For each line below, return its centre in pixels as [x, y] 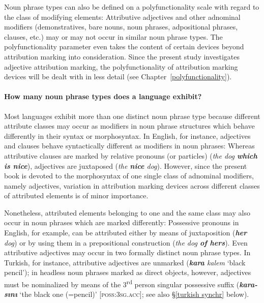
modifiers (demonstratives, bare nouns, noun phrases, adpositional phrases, [121, 27]
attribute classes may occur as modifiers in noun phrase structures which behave [129, 126]
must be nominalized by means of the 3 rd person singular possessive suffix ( [122, 283]
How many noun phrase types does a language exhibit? [103, 96]
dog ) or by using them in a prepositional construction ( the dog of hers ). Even [126, 242]
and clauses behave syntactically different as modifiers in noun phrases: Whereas [129, 146]
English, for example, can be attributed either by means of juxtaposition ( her [126, 233]
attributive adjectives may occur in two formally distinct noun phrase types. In [127, 252]
